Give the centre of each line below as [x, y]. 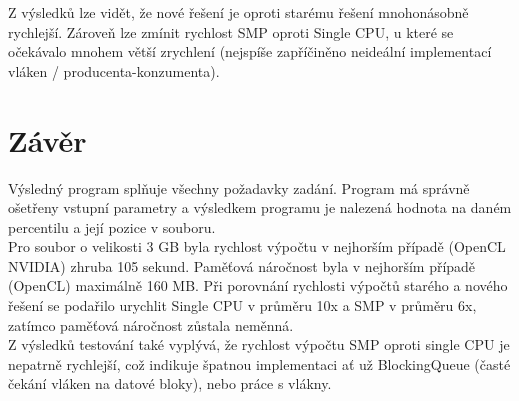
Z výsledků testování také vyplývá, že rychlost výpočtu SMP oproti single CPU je [259, 344]
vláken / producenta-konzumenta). [114, 70]
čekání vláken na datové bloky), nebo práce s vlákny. [170, 383]
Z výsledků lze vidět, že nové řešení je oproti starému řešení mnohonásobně [238, 12]
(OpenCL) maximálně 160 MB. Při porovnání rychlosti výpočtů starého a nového [258, 285]
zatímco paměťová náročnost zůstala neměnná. [151, 324]
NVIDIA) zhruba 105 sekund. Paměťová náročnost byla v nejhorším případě [242, 265]
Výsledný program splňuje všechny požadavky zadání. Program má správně [239, 187]
